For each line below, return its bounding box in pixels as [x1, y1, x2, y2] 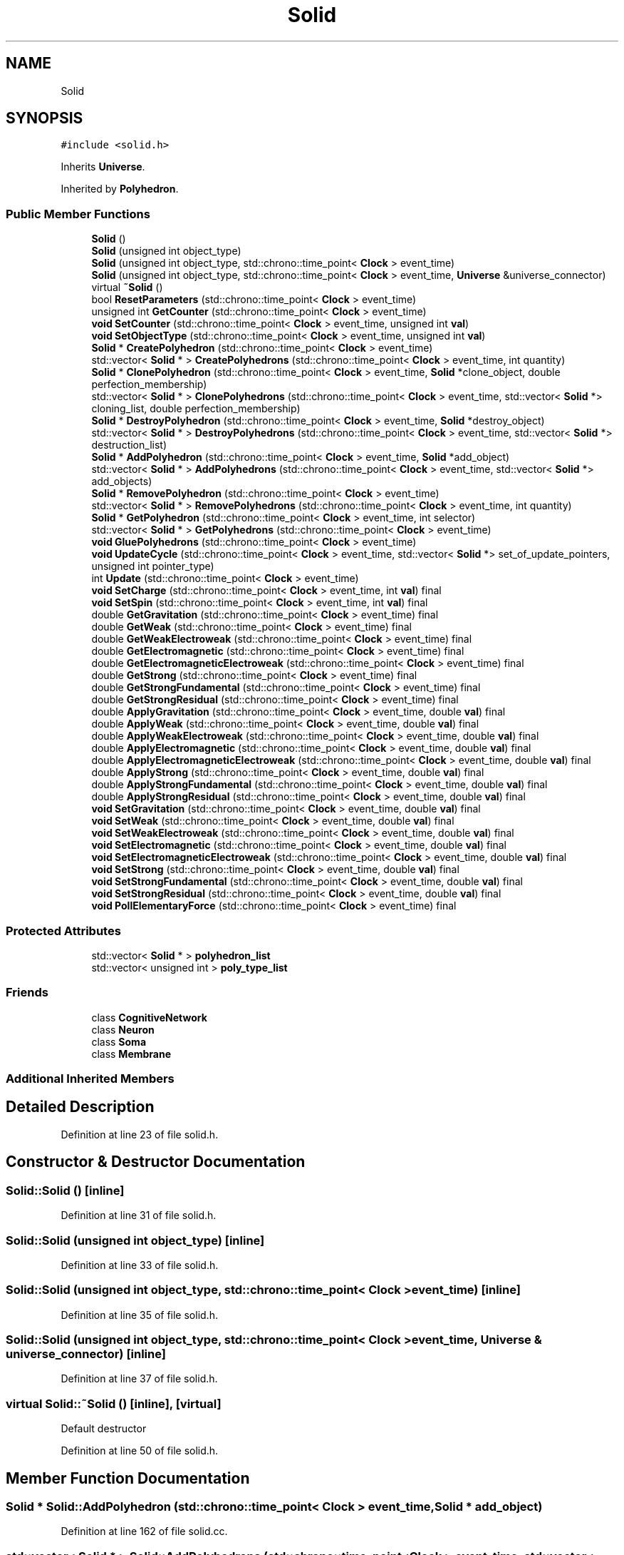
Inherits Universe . [61, 160, 145, 173]
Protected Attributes [6, 923, 121, 938]
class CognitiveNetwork [91, 1011, 207, 1024]
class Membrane [91, 1047, 172, 1060]
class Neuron [91, 1023, 155, 1036]
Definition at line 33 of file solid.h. [61, 1258, 219, 1271]
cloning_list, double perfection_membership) [91, 402, 301, 415]
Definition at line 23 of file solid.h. [61, 1128, 219, 1141]
